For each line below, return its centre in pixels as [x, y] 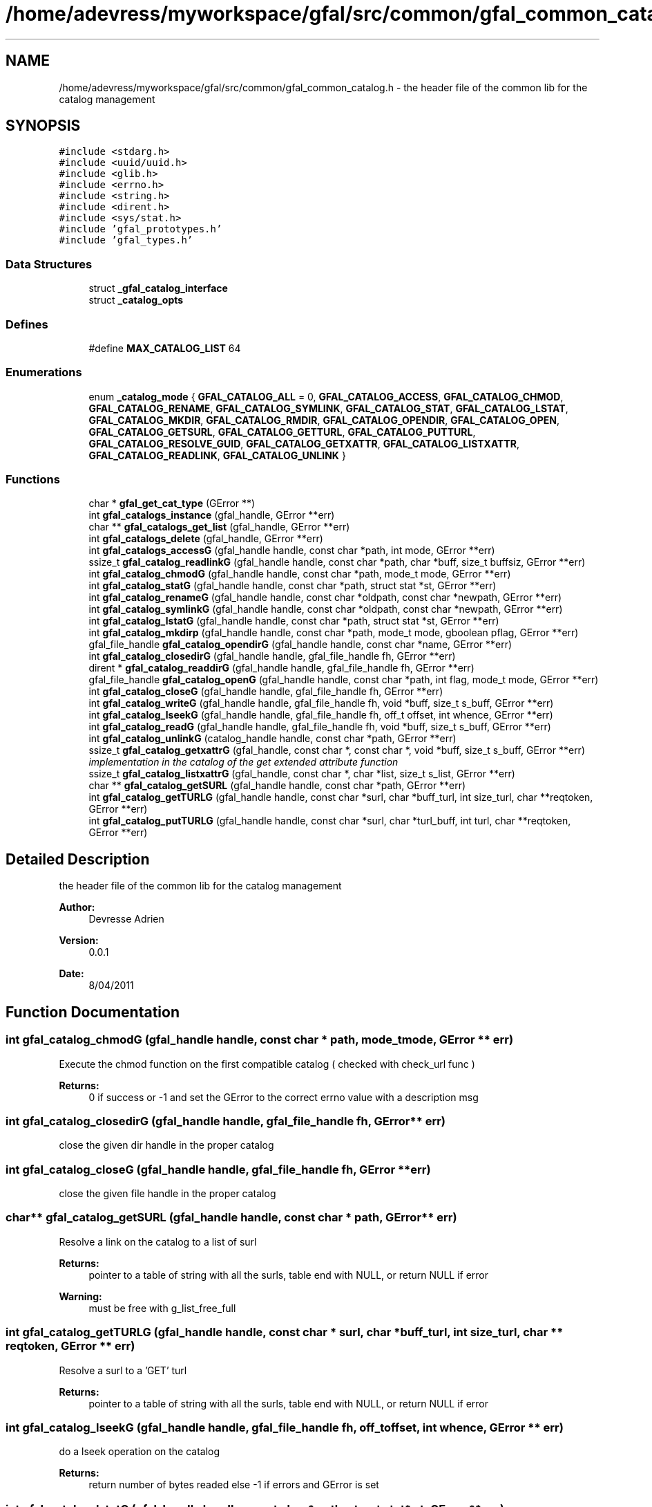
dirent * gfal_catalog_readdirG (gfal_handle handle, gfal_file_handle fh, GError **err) [281, 668]
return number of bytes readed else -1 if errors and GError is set [234, 1485]
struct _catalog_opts [136, 300]
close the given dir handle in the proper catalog [166, 1145]
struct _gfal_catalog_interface [158, 288]
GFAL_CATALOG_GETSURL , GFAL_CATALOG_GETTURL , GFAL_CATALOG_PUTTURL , [282, 432]
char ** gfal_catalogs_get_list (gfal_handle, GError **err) [219, 527]
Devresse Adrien [126, 919]
